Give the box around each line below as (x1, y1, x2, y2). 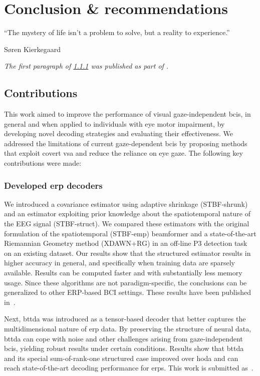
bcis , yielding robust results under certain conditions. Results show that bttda (4, 343, 244, 353)
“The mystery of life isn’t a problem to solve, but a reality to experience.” (4, 27, 230, 38)
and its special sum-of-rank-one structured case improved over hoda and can (4, 352, 238, 363)
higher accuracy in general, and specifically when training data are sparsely (4, 257, 235, 268)
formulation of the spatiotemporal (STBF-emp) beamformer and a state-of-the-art (4, 228, 256, 238)
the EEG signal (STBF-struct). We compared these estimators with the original (4, 218, 249, 229)
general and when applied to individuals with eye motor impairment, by (4, 118, 225, 129)
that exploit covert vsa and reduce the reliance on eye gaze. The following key (4, 148, 243, 158)
